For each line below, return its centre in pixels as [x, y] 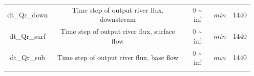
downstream [118, 19]
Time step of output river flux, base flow [118, 57]
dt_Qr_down [28, 14]
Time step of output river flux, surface [118, 31]
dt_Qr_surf [28, 36]
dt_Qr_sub [28, 57]
